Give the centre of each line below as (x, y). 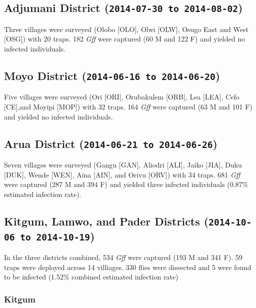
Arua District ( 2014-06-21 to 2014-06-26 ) (111, 143)
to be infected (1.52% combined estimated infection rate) (91, 277)
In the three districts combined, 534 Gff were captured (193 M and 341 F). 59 (123, 257)
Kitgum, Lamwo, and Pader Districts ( (106, 221)
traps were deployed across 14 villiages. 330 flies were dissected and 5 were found (128, 267)
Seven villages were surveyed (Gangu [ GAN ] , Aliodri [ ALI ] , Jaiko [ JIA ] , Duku (123, 164)
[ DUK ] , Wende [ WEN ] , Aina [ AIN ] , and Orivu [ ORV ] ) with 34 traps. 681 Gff (122, 174)
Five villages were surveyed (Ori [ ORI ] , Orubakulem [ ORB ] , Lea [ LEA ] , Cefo (122, 97)
